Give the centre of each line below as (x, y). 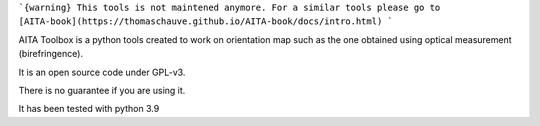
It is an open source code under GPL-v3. (102, 72)
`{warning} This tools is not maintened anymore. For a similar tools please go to (229, 7)
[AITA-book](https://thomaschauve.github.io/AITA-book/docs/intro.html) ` (206, 21)
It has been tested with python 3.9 (89, 109)
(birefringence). (51, 54)
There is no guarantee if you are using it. (102, 90)
